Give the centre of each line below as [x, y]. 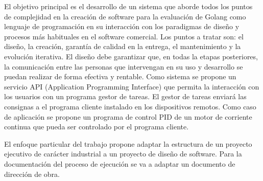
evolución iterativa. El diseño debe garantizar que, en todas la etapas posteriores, [131, 56]
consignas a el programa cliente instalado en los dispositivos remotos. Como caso [130, 106]
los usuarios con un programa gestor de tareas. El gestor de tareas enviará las [125, 96]
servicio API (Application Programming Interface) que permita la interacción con [132, 86]
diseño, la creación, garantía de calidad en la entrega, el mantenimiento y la [123, 46]
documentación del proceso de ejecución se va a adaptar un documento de [120, 163]
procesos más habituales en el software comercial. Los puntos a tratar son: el [124, 36]
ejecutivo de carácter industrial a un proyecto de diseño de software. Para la [123, 154]
